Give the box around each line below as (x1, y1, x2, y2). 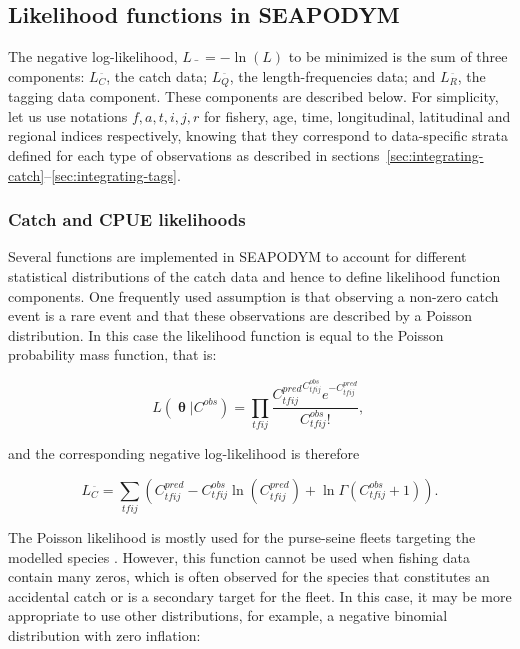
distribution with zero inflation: (8, 624, 201, 645)
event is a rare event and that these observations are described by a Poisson (8, 305, 473, 326)
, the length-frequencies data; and (229, 65, 436, 86)
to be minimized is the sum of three (288, 46, 508, 67)
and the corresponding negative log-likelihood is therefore (8, 443, 360, 464)
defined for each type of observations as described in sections (8, 145, 380, 166)
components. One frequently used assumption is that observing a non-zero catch (8, 285, 499, 306)
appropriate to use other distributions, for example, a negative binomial (8, 605, 448, 626)
